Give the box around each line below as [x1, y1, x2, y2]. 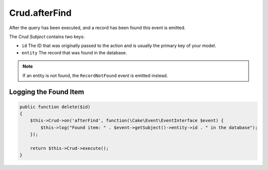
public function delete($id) [19, 104, 91, 110]
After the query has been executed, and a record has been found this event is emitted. [9, 25, 186, 31]
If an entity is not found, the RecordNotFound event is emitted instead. [22, 72, 168, 79]
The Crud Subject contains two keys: [9, 34, 85, 40]
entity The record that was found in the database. [21, 49, 127, 55]
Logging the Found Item [9, 88, 84, 96]
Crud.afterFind [9, 7, 72, 18]
